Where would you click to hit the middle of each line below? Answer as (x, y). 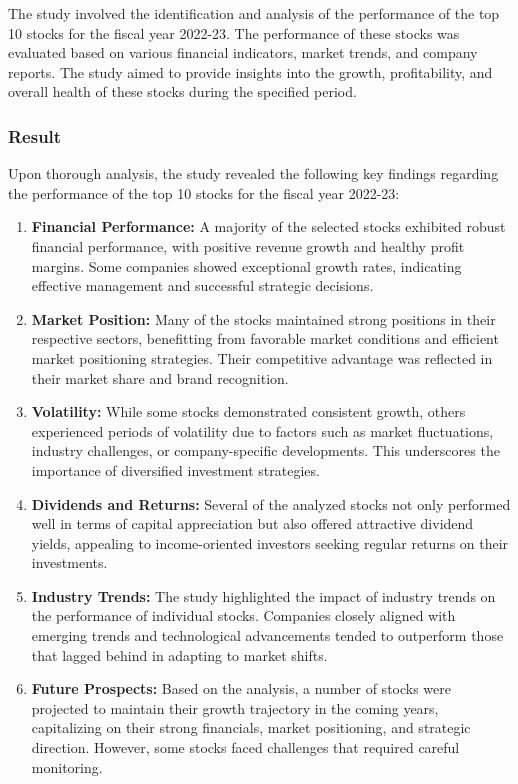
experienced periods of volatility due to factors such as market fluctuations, (262, 430)
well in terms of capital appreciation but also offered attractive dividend (252, 523)
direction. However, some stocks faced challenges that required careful (245, 747)
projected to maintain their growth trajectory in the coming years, (235, 707)
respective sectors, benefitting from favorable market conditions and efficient (265, 338)
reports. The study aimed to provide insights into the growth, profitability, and (250, 71)
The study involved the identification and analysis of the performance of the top (254, 13)
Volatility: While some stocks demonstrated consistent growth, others (248, 411)
